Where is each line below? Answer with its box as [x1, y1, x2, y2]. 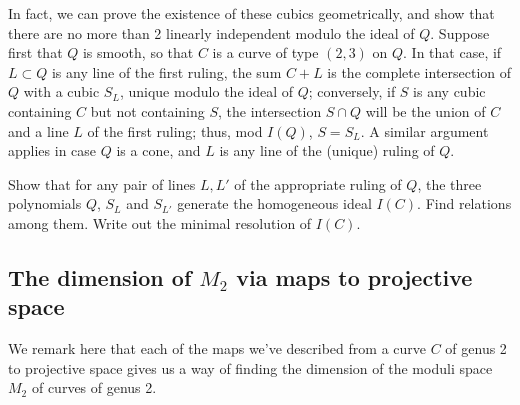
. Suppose [430, 22, 490, 43]
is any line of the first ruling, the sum [51, 61, 282, 82]
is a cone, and [116, 140, 201, 161]
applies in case [8, 140, 97, 161]
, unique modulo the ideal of [119, 81, 293, 102]
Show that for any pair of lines [8, 173, 196, 194]
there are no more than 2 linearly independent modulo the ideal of [8, 22, 415, 43]
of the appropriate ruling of [234, 173, 402, 194]
